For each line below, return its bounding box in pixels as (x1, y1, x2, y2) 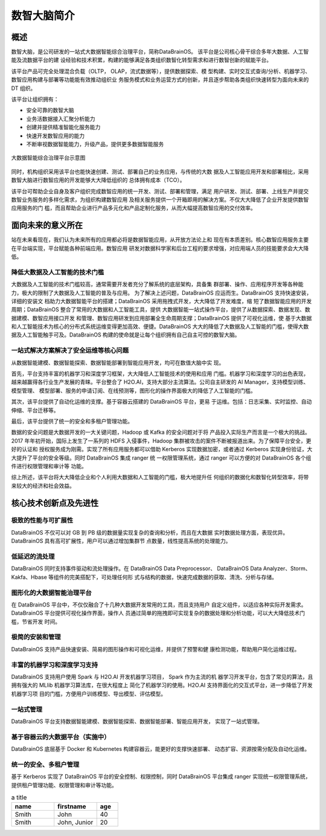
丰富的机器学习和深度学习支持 (11, 660, 98, 669)
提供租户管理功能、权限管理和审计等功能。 (11, 781, 117, 788)
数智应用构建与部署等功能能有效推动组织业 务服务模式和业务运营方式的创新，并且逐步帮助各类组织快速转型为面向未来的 (11, 76, 309, 83)
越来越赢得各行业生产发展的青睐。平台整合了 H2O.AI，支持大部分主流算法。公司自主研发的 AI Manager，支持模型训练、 (11, 378, 309, 386)
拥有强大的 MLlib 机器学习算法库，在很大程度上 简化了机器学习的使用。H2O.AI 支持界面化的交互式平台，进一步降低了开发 (11, 681, 313, 689)
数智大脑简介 (11, 9, 75, 22)
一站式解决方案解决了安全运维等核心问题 (11, 346, 129, 355)
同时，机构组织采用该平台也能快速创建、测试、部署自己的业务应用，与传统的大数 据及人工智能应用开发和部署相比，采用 (11, 168, 309, 175)
